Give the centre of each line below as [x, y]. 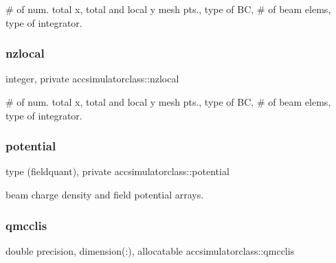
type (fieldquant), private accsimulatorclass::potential [117, 171]
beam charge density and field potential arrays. [105, 194]
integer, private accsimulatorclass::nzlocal [92, 79]
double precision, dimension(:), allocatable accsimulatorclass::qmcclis [150, 250]
